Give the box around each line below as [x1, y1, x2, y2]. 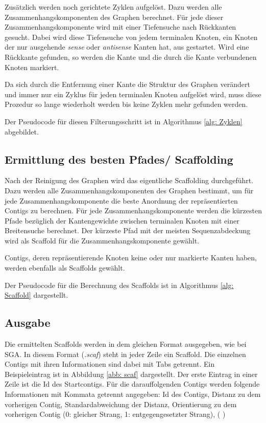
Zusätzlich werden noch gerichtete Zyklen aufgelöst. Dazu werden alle [5, 2, 222, 12]
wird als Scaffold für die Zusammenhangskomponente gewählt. [5, 235, 200, 246]
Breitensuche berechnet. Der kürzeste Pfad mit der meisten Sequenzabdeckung [5, 225, 251, 236]
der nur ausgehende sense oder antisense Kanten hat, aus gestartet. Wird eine [5, 41, 249, 52]
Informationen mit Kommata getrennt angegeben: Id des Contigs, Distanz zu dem [5, 389, 261, 399]
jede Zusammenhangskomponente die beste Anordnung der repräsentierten [5, 195, 238, 206]
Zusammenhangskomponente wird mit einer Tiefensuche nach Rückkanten [5, 21, 236, 32]
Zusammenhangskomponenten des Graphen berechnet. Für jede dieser [5, 11, 224, 22]
